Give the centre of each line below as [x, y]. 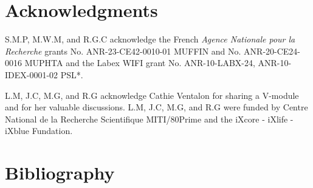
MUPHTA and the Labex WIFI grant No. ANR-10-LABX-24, [140, 63]
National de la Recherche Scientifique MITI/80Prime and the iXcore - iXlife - [149, 119]
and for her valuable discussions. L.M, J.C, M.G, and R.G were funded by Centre [156, 107]
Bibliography [60, 173]
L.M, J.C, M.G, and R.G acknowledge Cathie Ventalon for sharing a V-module [152, 95]
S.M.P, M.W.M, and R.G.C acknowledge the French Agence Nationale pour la [150, 39]
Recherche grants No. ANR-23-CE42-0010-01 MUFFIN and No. [123, 51]
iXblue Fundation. [39, 131]
